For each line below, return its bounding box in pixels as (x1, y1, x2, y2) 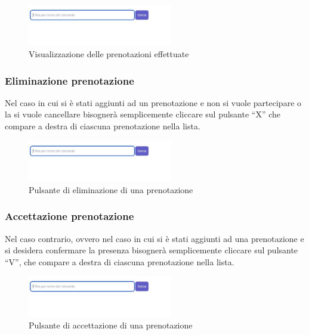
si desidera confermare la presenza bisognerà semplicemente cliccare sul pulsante (5, 244, 298, 256)
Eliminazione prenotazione (5, 73, 134, 88)
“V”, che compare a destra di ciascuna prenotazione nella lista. (5, 255, 234, 268)
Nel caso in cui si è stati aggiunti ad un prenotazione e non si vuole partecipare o (5, 96, 302, 108)
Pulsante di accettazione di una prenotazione (29, 319, 193, 331)
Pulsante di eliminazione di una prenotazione (29, 183, 193, 196)
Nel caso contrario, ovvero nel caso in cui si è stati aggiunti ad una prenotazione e (5, 232, 304, 244)
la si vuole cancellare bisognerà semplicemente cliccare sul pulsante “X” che (5, 108, 281, 120)
